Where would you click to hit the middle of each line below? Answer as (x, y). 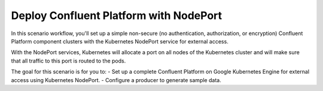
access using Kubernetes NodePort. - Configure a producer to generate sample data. (116, 80)
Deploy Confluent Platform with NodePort (117, 15)
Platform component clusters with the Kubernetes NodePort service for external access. (120, 41)
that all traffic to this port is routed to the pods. (68, 61)
